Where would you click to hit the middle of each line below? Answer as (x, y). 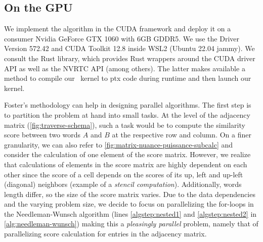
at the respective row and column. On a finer (182, 135)
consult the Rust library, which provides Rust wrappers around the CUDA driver (130, 58)
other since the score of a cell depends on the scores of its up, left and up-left (124, 174)
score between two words (42, 135)
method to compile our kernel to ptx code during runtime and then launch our (128, 78)
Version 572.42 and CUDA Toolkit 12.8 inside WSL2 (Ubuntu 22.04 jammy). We (129, 48)
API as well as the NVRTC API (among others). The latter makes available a (125, 68)
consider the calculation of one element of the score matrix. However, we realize (127, 154)
